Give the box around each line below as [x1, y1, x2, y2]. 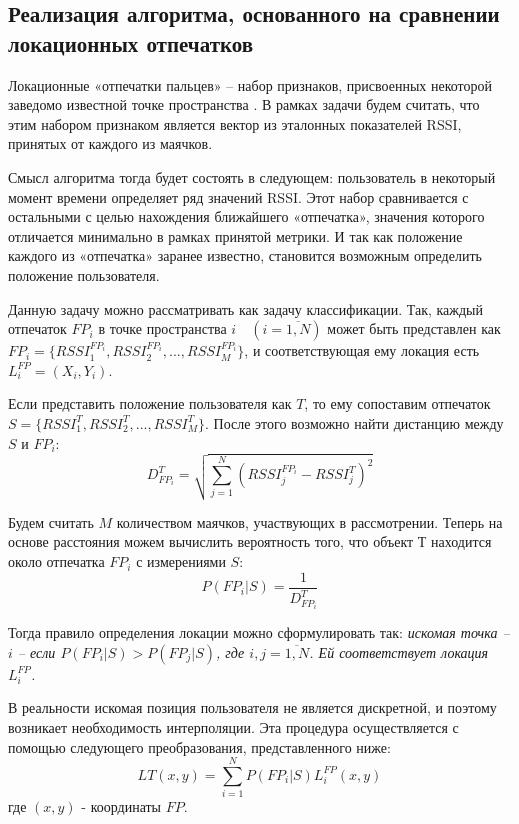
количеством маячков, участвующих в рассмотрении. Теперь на [116, 511, 503, 532]
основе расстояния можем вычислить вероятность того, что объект [8, 531, 414, 552]
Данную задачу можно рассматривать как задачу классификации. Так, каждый [8, 298, 483, 319]
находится [431, 531, 492, 552]
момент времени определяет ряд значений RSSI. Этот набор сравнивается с [8, 186, 469, 207]
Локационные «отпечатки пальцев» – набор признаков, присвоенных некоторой [8, 74, 493, 95]
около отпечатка [8, 551, 105, 572]
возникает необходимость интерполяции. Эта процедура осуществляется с [8, 716, 459, 737]
